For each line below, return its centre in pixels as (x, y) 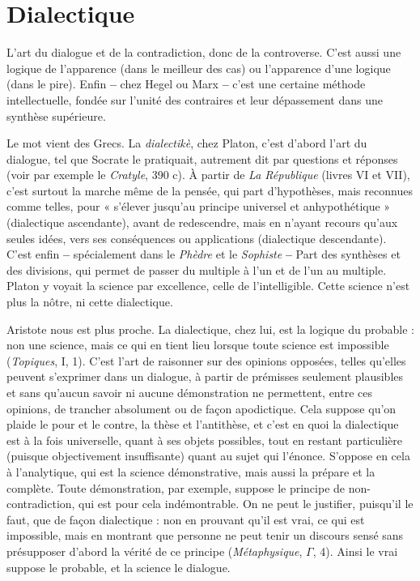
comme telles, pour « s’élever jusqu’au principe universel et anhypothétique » (199, 206)
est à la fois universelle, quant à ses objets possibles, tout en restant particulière (204, 440)
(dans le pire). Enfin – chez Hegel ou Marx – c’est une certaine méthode (186, 84)
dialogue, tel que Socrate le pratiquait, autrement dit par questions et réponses (202, 158)
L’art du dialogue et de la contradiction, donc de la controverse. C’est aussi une (204, 52)
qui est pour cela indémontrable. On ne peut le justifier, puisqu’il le (246, 504)
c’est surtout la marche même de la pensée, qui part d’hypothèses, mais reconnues (210, 190)
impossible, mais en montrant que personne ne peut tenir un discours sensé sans (205, 535)
